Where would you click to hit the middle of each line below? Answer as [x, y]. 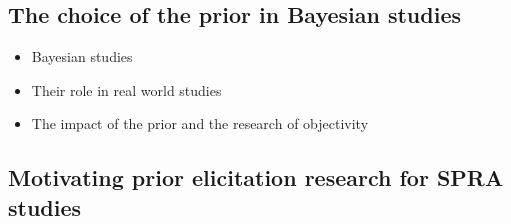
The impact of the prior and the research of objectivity [200, 123]
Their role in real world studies [126, 89]
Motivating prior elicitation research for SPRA [256, 177]
